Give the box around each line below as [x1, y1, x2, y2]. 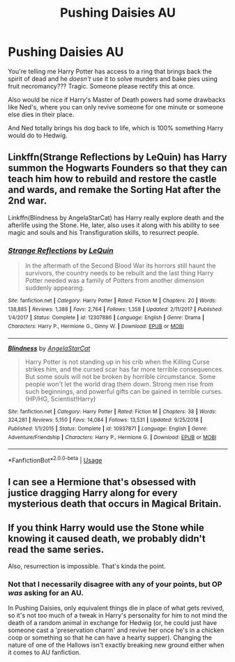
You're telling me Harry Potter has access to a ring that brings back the [8, 67, 212, 75]
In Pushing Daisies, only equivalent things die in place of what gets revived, [8, 604, 225, 613]
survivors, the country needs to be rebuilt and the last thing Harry [24, 269, 214, 277]
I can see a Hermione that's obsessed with [8, 476, 197, 488]
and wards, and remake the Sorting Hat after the [8, 184, 222, 196]
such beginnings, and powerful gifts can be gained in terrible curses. [24, 387, 223, 395]
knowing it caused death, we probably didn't [8, 532, 206, 544]
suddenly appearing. [24, 284, 85, 292]
